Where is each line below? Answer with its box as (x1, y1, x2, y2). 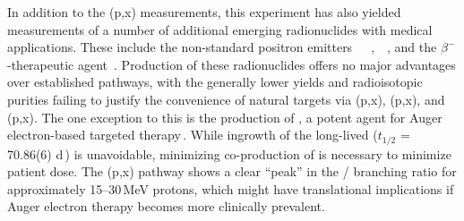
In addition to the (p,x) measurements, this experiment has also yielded (7, 3, 401, 21)
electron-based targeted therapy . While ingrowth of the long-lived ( (7, 125, 378, 144)
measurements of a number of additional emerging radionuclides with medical (7, 20, 433, 38)
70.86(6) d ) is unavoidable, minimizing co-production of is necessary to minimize (7, 144, 451, 163)
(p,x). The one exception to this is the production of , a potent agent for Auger (7, 107, 443, 126)
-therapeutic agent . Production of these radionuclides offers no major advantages (7, 55, 456, 73)
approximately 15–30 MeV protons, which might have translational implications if (7, 179, 454, 198)
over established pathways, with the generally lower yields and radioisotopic (7, 72, 423, 91)
